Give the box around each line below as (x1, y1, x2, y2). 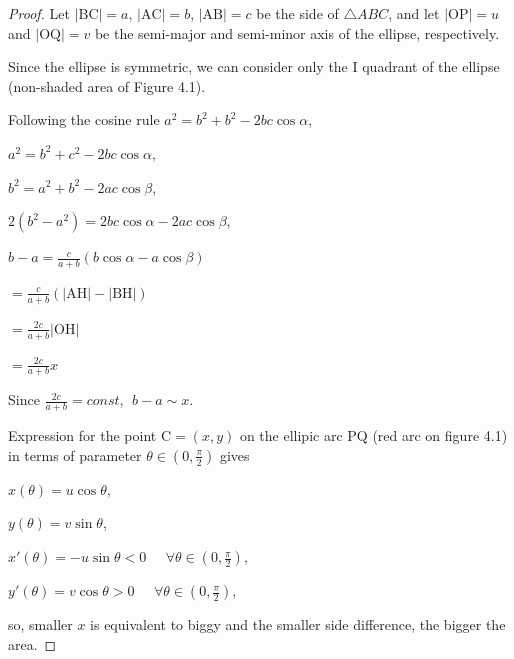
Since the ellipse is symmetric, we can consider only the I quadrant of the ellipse (8, 56, 500, 77)
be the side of (256, 3, 339, 23)
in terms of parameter (8, 444, 142, 465)
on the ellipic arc (239, 425, 343, 446)
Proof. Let (8, 3, 70, 23)
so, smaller (8, 614, 73, 635)
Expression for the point (8, 425, 157, 446)
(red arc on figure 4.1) (372, 425, 508, 446)
